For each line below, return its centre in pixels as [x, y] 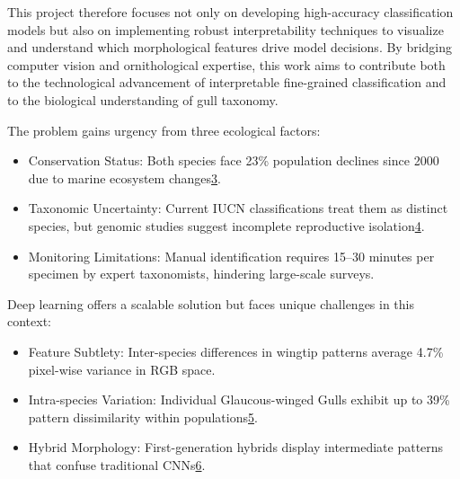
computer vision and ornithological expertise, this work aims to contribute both [226, 64]
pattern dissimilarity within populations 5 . [143, 417]
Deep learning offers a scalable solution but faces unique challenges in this [211, 303]
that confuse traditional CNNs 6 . [117, 464]
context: [29, 321]
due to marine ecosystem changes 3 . [124, 177]
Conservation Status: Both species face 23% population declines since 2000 [234, 160]
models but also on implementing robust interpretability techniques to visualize [226, 29]
